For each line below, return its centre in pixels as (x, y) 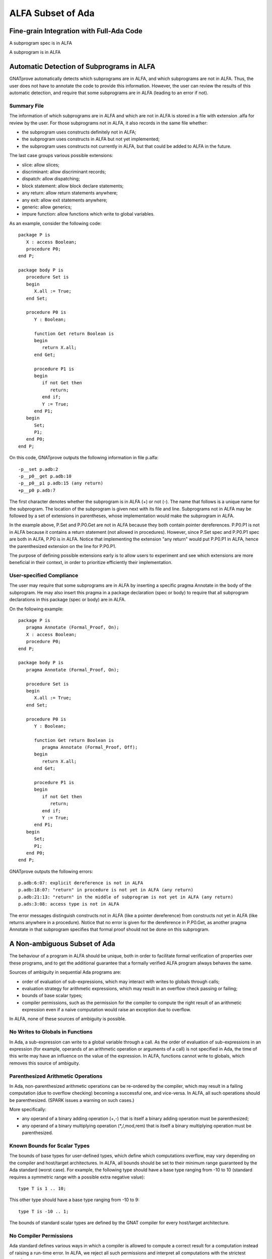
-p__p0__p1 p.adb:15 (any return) (61, 483)
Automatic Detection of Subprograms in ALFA (82, 67)
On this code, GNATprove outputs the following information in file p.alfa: (84, 458)
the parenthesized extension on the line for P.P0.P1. (63, 546)
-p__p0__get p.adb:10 (45, 476)
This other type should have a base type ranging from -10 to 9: (74, 1200)
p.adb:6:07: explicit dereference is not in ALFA (81, 883)
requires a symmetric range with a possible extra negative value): (77, 1177)
